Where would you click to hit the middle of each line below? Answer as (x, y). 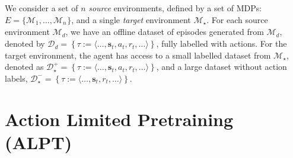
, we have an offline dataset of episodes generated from (165, 32)
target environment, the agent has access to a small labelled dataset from (138, 55)
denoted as (24, 67)
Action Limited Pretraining (119, 119)
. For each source (237, 19)
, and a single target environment (131, 19)
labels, (16, 78)
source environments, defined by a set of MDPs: (175, 8)
